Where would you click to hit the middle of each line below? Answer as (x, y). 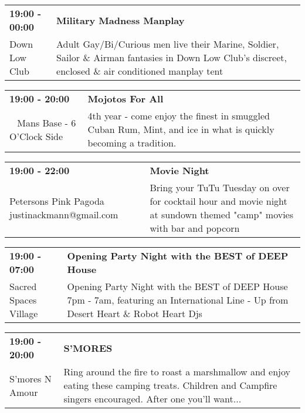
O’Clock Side (36, 136)
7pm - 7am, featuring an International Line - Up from (178, 300)
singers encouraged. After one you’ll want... (152, 399)
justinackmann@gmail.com (64, 214)
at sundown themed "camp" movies (221, 214)
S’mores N (30, 378)
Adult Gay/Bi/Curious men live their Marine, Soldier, (168, 44)
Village (24, 313)
